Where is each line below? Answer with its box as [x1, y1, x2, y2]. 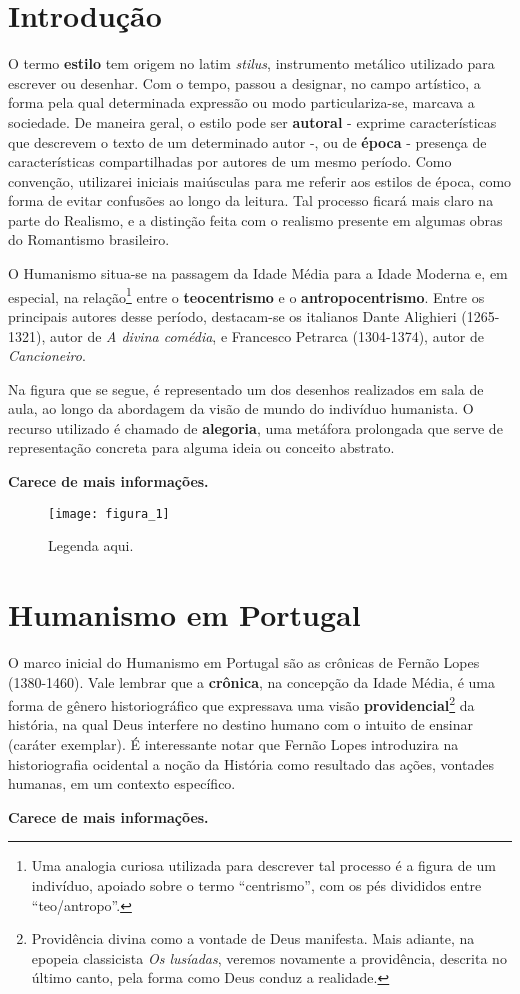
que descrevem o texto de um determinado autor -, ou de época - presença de [8, 131, 487, 152]
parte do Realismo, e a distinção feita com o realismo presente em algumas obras [8, 209, 503, 230]
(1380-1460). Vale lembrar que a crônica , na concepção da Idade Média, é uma [8, 671, 496, 692]
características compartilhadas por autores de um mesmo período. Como [8, 151, 452, 172]
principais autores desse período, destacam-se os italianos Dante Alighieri [8, 305, 457, 326]
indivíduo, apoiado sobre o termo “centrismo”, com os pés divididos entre [31, 875, 482, 896]
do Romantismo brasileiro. [8, 229, 170, 250]
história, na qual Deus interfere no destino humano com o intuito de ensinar [8, 714, 474, 735]
